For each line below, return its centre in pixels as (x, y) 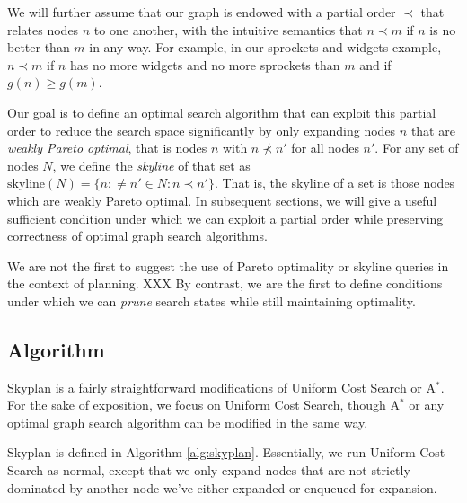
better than (39, 47)
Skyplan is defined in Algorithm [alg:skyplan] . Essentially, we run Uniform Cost (226, 452)
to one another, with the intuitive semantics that (228, 29)
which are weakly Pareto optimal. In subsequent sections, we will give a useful (222, 200)
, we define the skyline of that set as (151, 165)
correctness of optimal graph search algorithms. (137, 236)
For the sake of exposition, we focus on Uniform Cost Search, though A (203, 405)
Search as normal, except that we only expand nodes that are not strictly (209, 470)
